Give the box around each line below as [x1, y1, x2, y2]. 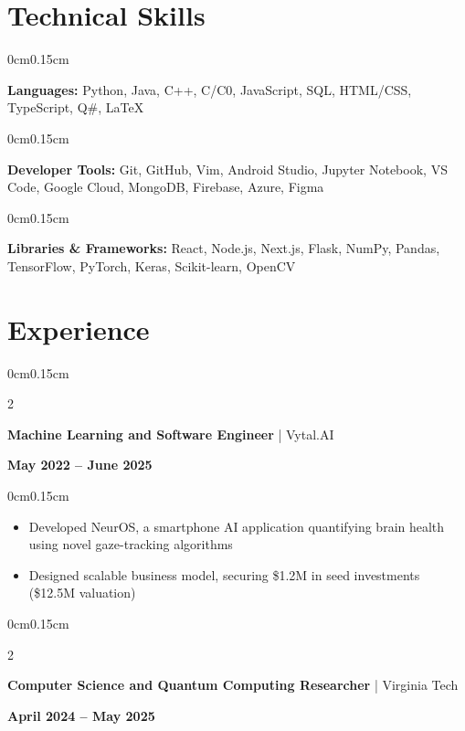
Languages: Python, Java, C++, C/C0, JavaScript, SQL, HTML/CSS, [7, 79, 412, 99]
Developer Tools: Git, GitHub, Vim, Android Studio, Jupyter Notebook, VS [7, 159, 448, 178]
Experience [7, 310, 150, 347]
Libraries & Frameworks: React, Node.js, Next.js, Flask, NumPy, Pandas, [7, 238, 440, 258]
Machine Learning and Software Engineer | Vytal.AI [7, 424, 334, 443]
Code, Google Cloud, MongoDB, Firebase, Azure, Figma [7, 177, 324, 196]
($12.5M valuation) [28, 583, 136, 602]
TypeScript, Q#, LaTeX [7, 98, 144, 117]
